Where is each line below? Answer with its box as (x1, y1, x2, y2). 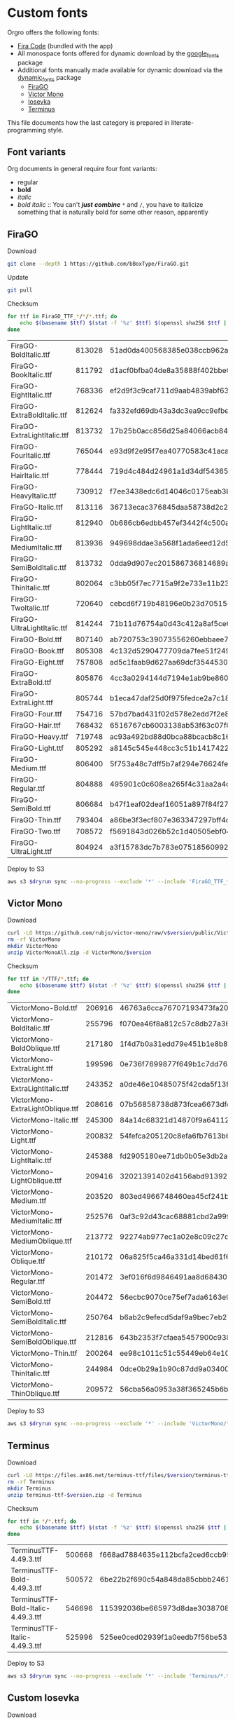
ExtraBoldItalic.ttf (10, 410, 68, 420)
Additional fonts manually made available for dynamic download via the (17, 65, 223, 74)
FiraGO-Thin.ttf (10, 815, 62, 824)
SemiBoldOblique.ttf (10, 1337, 77, 1347)
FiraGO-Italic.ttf (10, 502, 63, 512)
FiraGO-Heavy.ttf (10, 731, 69, 741)
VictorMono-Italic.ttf (10, 1115, 79, 1125)
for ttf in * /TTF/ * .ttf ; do (7, 975, 90, 982)
